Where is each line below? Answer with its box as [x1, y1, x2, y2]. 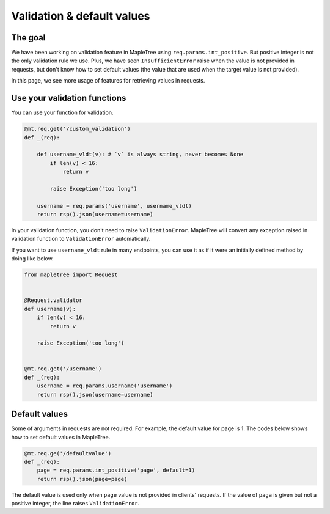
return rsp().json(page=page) [37, 475, 128, 482]
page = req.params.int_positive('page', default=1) [37, 467, 196, 474]
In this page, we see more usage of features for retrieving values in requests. [11, 77, 205, 84]
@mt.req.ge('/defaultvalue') [24, 450, 112, 457]
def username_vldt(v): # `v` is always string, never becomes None [37, 151, 244, 158]
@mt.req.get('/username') [24, 365, 102, 372]
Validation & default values [11, 9, 150, 23]
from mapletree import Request [24, 271, 119, 278]
